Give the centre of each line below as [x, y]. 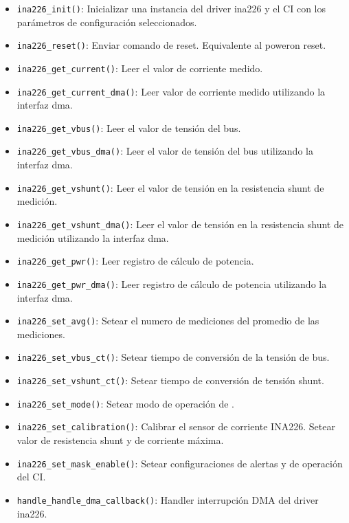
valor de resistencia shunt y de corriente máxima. [120, 440]
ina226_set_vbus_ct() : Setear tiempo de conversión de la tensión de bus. [173, 357]
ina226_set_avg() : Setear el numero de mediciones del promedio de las [168, 321]
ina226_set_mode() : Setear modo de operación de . [126, 403]
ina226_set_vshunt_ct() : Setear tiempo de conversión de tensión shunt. [170, 380]
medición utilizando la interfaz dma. [93, 237]
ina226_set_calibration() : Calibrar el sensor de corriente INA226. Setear [176, 426]
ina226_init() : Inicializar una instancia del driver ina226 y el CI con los [171, 8]
